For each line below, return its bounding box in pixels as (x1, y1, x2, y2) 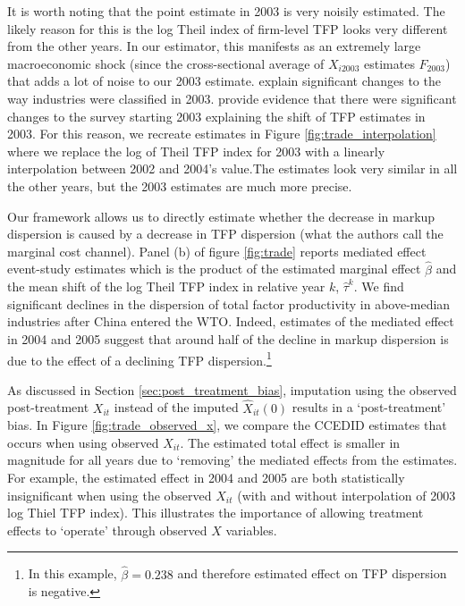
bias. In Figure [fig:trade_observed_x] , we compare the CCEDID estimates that (7, 416, 447, 434)
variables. (225, 520, 277, 539)
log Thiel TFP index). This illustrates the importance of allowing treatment (7, 503, 424, 522)
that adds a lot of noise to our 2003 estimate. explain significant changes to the (7, 72, 441, 90)
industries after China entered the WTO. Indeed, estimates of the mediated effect (7, 312, 454, 331)
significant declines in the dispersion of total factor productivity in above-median (7, 294, 451, 313)
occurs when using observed (7, 433, 159, 451)
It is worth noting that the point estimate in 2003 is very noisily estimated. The (7, 2, 445, 20)
